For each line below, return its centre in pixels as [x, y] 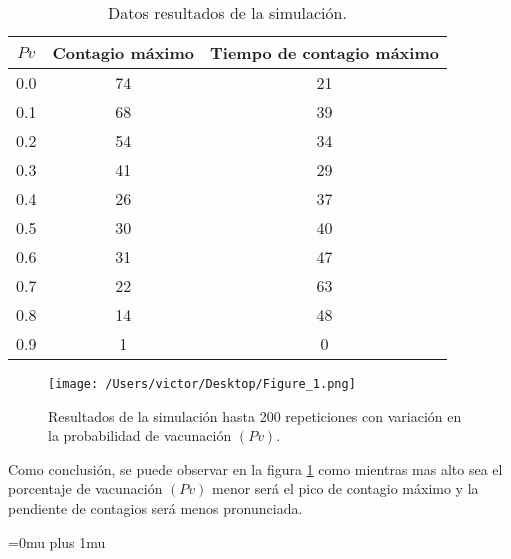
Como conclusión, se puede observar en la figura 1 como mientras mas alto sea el [255, 468]
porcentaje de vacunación [85, 488]
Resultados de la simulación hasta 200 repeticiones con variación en [255, 415]
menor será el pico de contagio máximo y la [345, 488]
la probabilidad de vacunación [140, 435]
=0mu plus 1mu [57, 541]
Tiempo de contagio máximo [324, 52]
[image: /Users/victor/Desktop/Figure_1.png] [202, 384]
